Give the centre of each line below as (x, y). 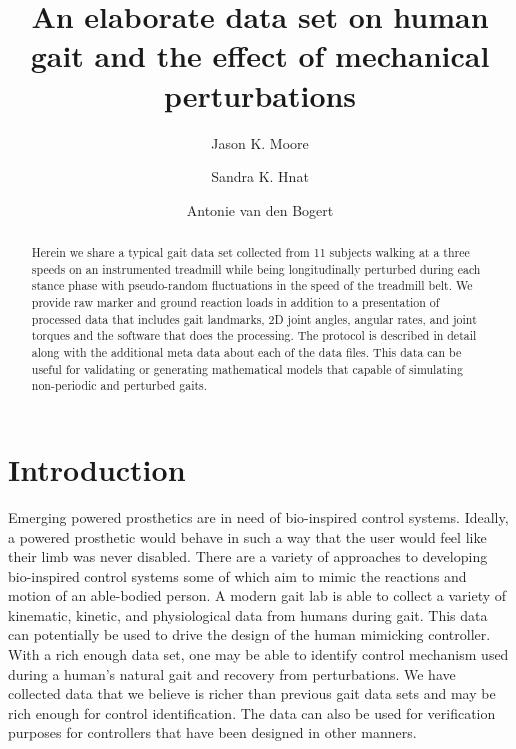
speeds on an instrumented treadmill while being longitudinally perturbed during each (256, 268)
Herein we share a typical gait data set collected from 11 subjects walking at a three (250, 252)
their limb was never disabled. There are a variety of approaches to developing (248, 556)
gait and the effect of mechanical (260, 55)
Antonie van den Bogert (260, 209)
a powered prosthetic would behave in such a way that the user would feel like (247, 536)
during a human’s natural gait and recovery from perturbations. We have (232, 673)
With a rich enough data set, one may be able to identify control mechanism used (258, 654)
